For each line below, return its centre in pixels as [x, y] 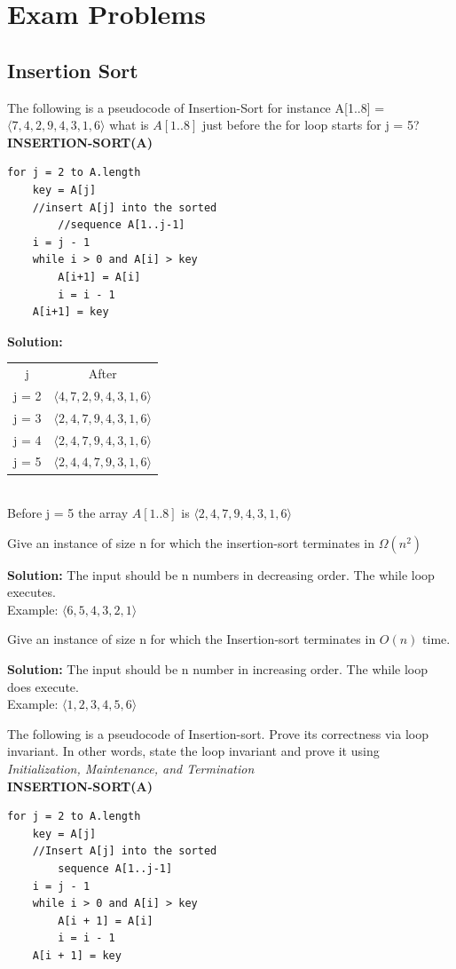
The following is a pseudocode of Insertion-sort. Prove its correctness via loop [218, 733]
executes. [31, 592]
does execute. [43, 686]
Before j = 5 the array [68, 513]
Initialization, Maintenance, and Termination [131, 769]
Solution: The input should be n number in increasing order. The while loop [218, 669]
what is [129, 125]
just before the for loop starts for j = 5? [311, 125]
